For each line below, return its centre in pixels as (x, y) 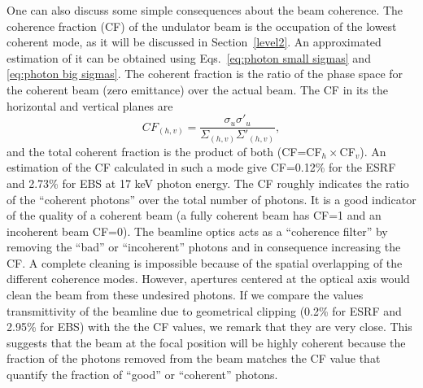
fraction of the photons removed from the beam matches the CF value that (194, 358)
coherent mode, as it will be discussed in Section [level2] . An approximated (194, 42)
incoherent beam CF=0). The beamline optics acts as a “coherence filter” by (197, 231)
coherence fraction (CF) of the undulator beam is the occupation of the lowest (202, 26)
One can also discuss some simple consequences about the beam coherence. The (205, 10)
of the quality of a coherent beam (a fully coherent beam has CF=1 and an (194, 215)
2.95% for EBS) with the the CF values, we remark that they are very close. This (209, 327)
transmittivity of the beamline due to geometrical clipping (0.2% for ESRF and (204, 310)
